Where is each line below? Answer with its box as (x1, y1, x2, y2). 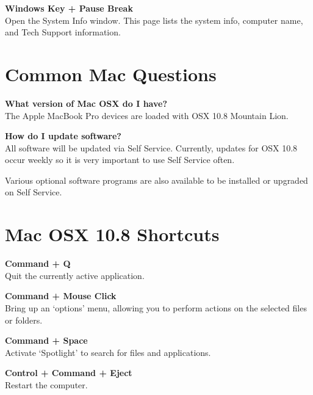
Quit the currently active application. (5, 269, 145, 281)
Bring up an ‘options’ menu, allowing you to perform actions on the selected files (5, 301, 307, 314)
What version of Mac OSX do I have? (5, 96, 167, 109)
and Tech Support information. (5, 26, 121, 38)
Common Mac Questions (5, 61, 217, 86)
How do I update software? (5, 129, 121, 142)
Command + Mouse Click (5, 289, 117, 302)
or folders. (5, 313, 43, 326)
